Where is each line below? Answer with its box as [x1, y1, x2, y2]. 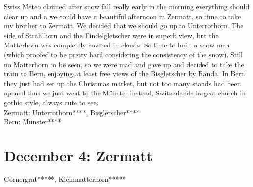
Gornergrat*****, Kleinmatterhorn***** [4, 173, 126, 184]
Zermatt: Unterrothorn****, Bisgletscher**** [4, 107, 140, 117]
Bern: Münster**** [4, 117, 62, 127]
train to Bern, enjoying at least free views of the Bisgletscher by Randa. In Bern [4, 69, 245, 79]
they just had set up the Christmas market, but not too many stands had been [4, 78, 241, 88]
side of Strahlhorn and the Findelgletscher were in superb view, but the [4, 30, 219, 40]
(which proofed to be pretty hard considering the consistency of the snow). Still [4, 49, 243, 59]
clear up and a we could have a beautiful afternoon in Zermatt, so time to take [4, 11, 241, 21]
